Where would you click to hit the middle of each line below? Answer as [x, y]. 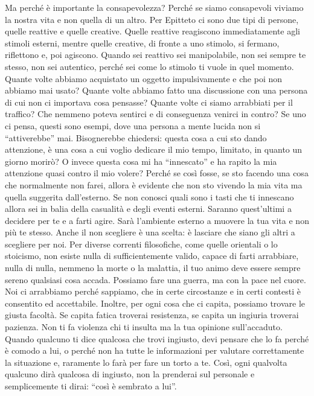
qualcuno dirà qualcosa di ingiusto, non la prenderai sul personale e [130, 374]
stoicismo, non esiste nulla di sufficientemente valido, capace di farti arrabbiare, [152, 256]
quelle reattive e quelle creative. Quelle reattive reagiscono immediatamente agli [153, 31]
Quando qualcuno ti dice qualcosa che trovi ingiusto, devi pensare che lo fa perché [157, 338]
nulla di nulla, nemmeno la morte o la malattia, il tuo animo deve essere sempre [153, 268]
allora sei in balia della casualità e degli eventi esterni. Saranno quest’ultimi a [148, 209]
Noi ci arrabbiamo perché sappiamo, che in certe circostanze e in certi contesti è [153, 291]
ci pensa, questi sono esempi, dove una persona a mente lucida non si [133, 125]
